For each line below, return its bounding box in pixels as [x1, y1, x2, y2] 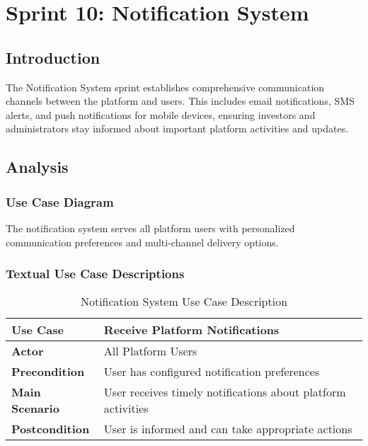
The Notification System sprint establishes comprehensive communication [6, 79, 325, 94]
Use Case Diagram [6, 193, 114, 210]
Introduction [6, 46, 100, 68]
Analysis [6, 156, 69, 178]
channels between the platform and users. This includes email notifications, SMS [6, 93, 355, 108]
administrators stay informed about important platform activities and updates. [6, 121, 349, 136]
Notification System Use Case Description [80, 293, 288, 310]
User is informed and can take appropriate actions [103, 421, 352, 438]
